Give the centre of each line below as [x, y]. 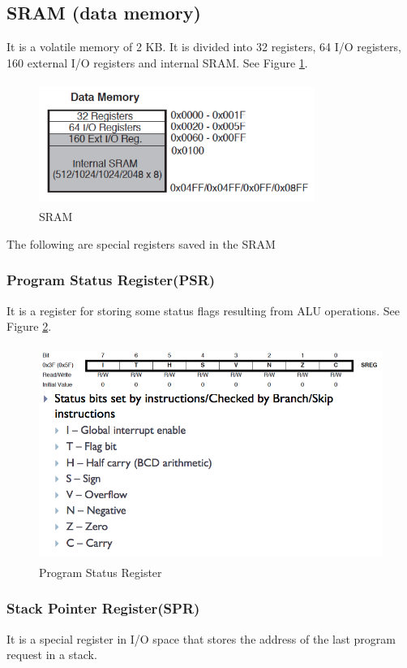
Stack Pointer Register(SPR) [103, 608]
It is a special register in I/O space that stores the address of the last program [201, 638]
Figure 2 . [29, 326]
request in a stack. [52, 655]
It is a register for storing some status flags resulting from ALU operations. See [203, 310]
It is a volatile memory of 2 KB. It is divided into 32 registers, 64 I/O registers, [204, 47]
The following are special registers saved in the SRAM [141, 243]
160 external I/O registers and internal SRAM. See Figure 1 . [157, 62]
